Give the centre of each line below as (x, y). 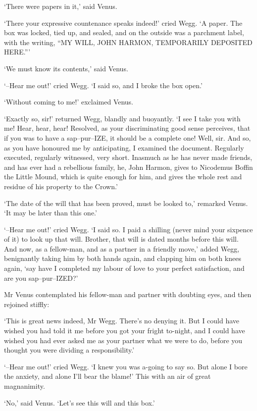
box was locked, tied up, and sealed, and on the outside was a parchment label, (124, 32)
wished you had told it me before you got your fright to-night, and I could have (125, 331)
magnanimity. (25, 386)
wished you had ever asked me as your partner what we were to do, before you (123, 340)
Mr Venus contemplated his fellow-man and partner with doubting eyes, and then (128, 294)
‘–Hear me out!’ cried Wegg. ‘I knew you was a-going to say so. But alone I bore (126, 366)
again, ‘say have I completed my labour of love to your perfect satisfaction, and (124, 268)
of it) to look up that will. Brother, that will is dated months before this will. (121, 239)
